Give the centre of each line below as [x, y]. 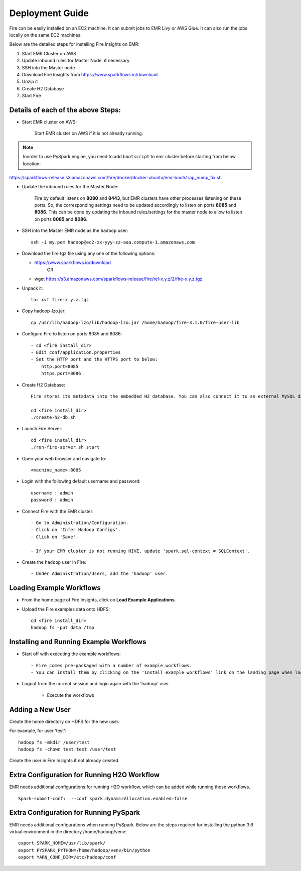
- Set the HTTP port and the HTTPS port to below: [94, 359]
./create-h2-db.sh [53, 417]
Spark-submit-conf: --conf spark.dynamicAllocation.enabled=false [103, 798]
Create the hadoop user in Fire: [54, 562]
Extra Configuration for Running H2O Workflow [85, 775]
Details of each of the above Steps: [65, 110]
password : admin [52, 500]
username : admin [52, 493]
